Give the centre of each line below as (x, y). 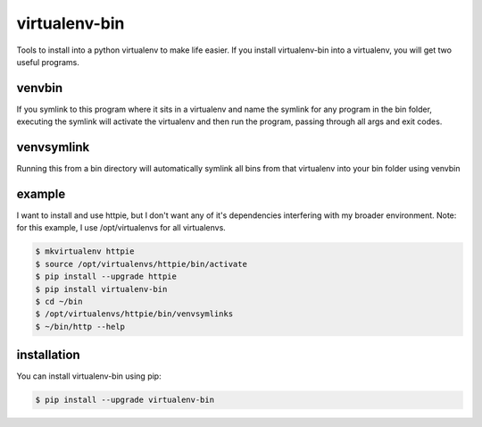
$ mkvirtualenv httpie (85, 251)
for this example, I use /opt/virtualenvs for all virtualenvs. (121, 228)
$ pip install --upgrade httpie (106, 276)
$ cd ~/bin (59, 301)
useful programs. (48, 62)
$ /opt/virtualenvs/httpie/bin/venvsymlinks (134, 314)
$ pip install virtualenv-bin (101, 289)
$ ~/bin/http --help (80, 327)
